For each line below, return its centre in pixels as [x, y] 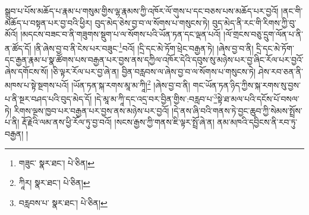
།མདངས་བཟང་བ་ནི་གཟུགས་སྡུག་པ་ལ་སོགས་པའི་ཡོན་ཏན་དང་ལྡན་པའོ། [121, 34]
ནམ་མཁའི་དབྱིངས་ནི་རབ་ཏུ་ [257, 122]
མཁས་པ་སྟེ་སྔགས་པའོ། [37, 85]
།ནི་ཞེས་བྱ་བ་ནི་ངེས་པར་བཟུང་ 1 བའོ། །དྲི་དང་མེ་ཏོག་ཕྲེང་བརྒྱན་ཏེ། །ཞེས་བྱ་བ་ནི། [144, 47]
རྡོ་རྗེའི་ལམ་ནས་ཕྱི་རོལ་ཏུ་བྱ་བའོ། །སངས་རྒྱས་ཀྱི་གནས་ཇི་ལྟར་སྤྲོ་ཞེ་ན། [118, 122]
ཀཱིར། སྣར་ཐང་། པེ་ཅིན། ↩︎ [54, 183]
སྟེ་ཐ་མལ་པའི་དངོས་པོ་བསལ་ [258, 99]
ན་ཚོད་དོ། [18, 48]
